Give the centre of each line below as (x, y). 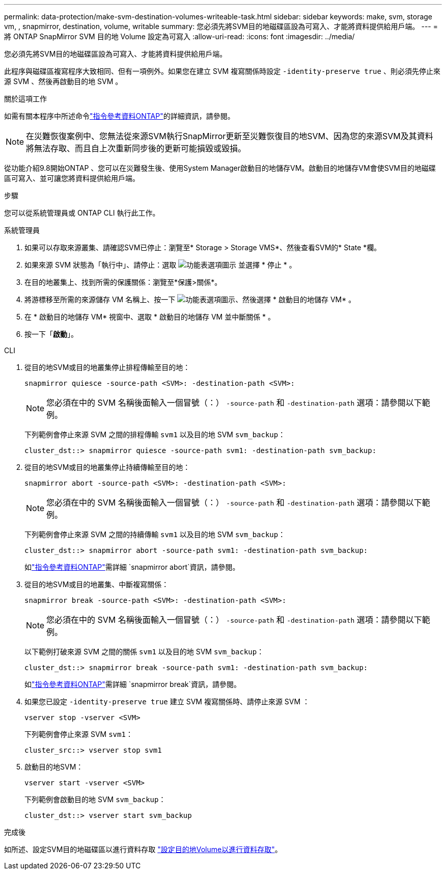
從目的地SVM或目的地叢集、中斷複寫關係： (97, 584)
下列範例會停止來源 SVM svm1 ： (79, 734)
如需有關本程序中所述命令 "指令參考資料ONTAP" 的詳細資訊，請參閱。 (119, 116)
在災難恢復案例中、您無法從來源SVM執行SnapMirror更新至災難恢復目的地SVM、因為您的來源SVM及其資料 (230, 136)
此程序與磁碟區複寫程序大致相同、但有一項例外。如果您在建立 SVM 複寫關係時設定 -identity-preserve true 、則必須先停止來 (222, 71)
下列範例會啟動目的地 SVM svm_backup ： (95, 799)
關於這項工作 (25, 99)
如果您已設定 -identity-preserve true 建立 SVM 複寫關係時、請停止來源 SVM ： (167, 701)
